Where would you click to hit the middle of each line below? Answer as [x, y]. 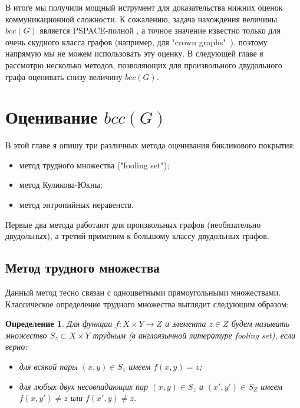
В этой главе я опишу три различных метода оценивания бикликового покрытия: [150, 145]
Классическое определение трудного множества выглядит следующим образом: [147, 303]
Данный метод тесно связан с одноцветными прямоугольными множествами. [143, 292]
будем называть [261, 324]
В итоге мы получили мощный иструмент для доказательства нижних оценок [144, 7]
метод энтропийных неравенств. [77, 205]
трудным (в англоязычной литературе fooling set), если [194, 335]
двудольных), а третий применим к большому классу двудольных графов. [137, 236]
